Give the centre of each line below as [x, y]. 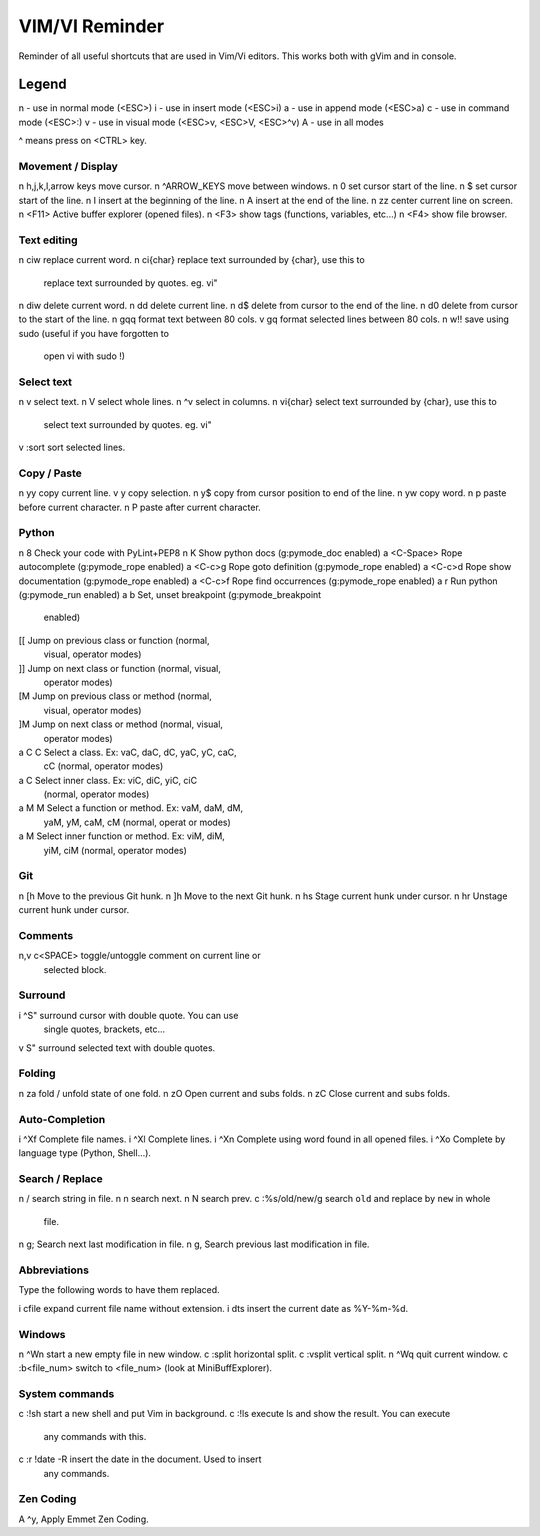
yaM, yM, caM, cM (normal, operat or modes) [137, 822]
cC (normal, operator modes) [103, 766]
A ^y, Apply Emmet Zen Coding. [83, 1519]
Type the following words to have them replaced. [119, 1290]
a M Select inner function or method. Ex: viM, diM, [121, 836]
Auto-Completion [62, 1119]
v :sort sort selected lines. [72, 447]
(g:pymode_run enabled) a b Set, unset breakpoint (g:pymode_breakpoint [170, 595]
